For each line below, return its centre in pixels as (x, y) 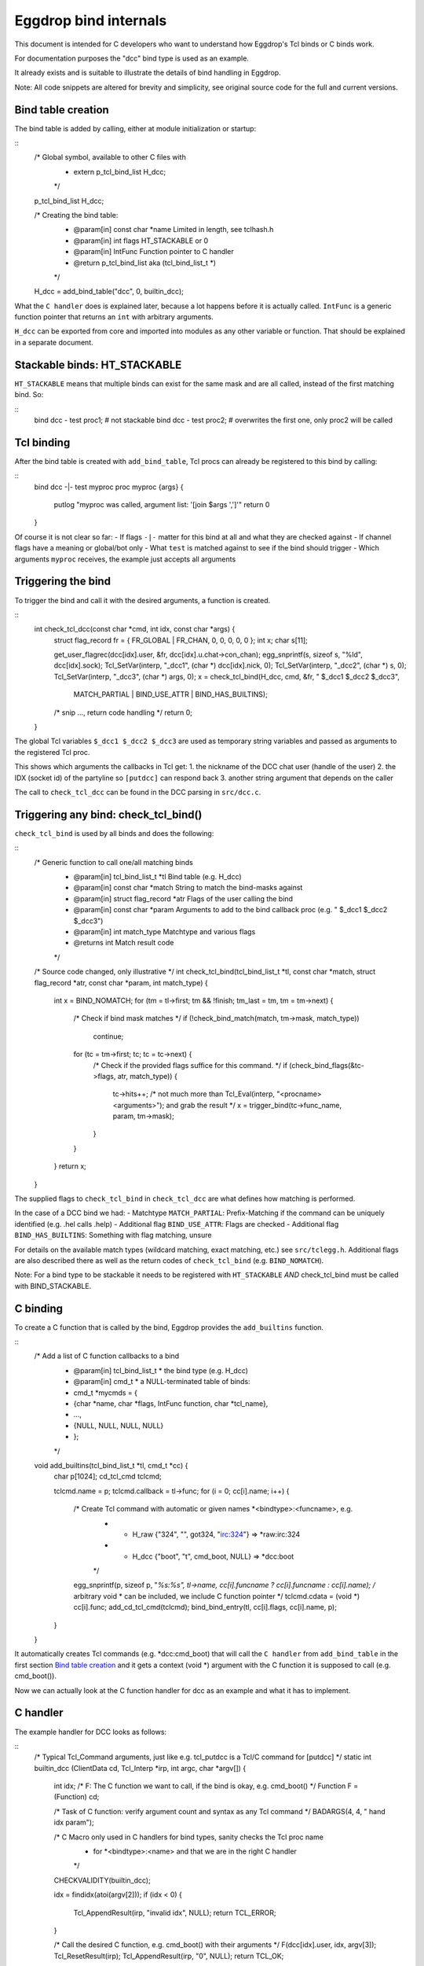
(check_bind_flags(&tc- (327, 1065)
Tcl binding (42, 442)
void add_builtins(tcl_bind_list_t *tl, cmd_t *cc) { (111, 1465)
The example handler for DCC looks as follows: (91, 1732)
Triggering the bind (63, 582)
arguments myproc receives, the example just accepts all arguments (125, 559)
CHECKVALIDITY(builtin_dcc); (102, 1880)
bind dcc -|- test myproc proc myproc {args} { (109, 487)
